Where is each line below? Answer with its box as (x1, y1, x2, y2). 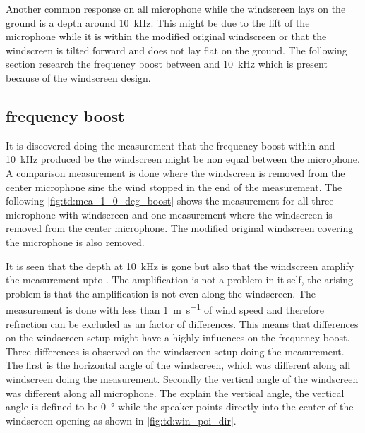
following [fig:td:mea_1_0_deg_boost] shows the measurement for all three (6, 193, 334, 208)
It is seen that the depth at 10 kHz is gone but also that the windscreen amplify (6, 258, 354, 273)
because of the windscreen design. (6, 70, 151, 85)
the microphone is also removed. (6, 234, 145, 249)
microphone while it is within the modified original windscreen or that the (6, 29, 327, 44)
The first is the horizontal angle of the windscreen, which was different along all (6, 358, 351, 372)
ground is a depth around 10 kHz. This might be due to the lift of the (6, 15, 310, 30)
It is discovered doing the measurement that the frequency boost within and (6, 138, 335, 152)
